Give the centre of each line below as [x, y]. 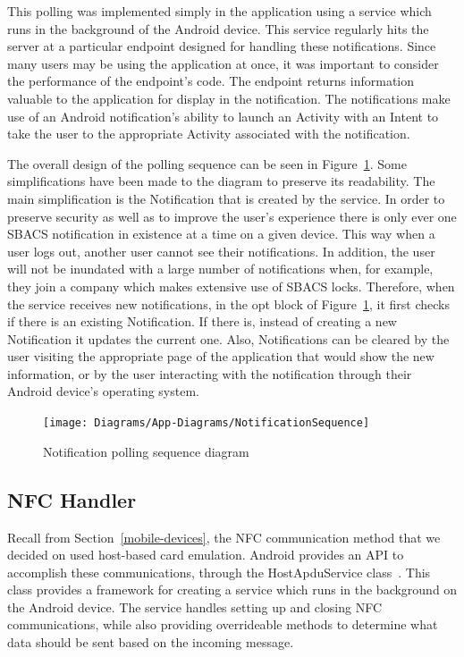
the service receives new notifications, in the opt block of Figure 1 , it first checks [228, 303]
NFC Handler [72, 499]
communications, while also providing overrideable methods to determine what [223, 624]
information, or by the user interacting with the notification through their [210, 373]
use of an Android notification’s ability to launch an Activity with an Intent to [223, 116]
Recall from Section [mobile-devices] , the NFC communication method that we [224, 537]
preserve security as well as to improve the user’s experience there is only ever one [232, 216]
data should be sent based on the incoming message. [151, 642]
